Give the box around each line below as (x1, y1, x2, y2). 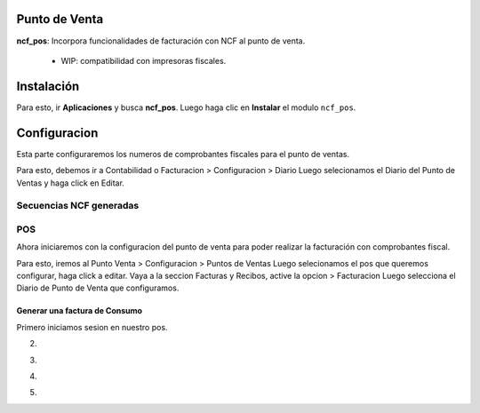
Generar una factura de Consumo (16, 306, 142, 316)
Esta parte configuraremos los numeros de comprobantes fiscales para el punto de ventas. (16, 148, 350, 159)
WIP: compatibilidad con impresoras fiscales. (60, 55, 227, 66)
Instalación (16, 78, 80, 93)
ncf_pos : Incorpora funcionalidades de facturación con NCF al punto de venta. (16, 36, 306, 46)
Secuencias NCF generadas (16, 200, 140, 212)
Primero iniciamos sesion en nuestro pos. (16, 322, 168, 332)
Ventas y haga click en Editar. (16, 178, 124, 188)
